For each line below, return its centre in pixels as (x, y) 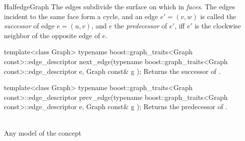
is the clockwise (218, 26)
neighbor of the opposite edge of (52, 35)
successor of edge (29, 26)
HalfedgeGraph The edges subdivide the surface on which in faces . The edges (120, 6)
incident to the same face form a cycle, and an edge (81, 16)
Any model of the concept (43, 132)
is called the (218, 16)
